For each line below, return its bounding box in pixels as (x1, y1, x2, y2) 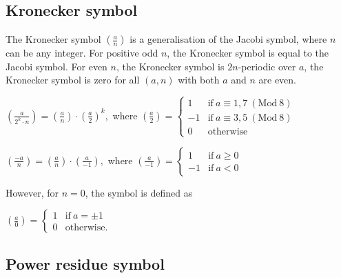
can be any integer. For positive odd (6, 46, 158, 60)
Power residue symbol (6, 252, 165, 274)
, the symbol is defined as (85, 185, 193, 199)
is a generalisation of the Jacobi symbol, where (130, 32, 327, 46)
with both (178, 72, 220, 87)
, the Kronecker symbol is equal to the (167, 46, 329, 60)
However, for (6, 185, 59, 199)
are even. (258, 72, 297, 87)
